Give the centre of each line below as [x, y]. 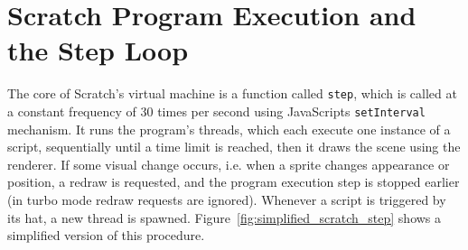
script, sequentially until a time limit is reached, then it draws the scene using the [234, 147]
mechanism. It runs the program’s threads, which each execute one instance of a [229, 129]
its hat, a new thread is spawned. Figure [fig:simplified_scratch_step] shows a [225, 217]
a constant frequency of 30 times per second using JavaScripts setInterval [216, 111]
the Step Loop [98, 50]
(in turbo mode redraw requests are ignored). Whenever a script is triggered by [227, 199]
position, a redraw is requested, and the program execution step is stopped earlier [234, 182]
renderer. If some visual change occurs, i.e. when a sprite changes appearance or [229, 164]
